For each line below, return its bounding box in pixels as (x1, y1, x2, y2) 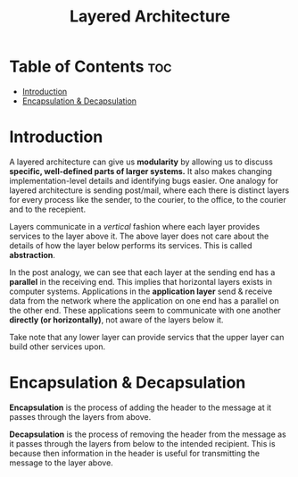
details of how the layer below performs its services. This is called (9, 239, 252, 251)
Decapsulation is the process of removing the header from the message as (9, 429, 287, 439)
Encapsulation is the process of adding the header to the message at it (9, 402, 272, 413)
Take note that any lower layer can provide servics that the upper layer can (9, 331, 285, 342)
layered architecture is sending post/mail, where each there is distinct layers (9, 185, 290, 196)
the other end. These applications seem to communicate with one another (9, 305, 281, 315)
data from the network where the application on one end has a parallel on (9, 295, 279, 305)
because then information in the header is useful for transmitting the (9, 448, 261, 458)
